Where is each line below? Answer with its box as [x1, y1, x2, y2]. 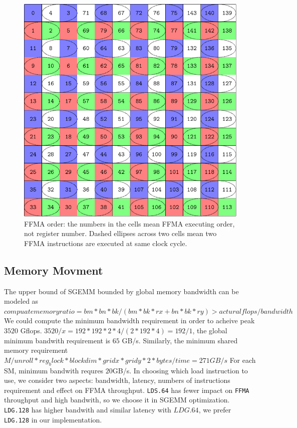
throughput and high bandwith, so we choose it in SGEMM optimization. [4, 394, 230, 405]
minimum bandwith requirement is [4, 335, 111, 345]
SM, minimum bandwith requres [4, 365, 104, 375]
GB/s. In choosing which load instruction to [112, 365, 248, 375]
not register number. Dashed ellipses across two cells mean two [24, 228, 217, 239]
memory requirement [4, 345, 68, 355]
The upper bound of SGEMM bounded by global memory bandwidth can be [4, 286, 239, 296]
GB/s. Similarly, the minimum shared [122, 335, 238, 345]
